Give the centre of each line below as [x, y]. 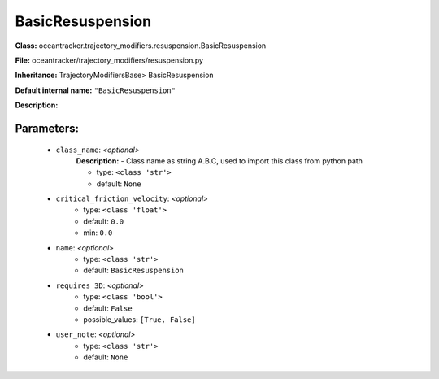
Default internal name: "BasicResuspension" [96, 90]
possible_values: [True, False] [139, 319]
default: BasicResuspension [134, 270]
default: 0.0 [104, 221]
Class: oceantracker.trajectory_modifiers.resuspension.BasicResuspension [141, 46]
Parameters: [47, 128]
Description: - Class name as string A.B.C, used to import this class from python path [219, 161]
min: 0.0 [98, 233]
